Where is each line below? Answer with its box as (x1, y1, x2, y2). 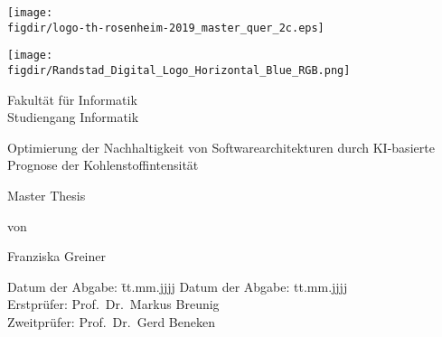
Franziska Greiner (7, 247, 107, 266)
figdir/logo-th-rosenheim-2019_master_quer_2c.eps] (7, 21, 324, 34)
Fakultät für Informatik (7, 89, 137, 108)
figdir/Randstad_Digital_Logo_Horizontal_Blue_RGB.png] (7, 63, 351, 77)
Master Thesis (7, 186, 86, 204)
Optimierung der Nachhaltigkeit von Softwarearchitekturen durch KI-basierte (7, 137, 435, 156)
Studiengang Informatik (7, 108, 139, 126)
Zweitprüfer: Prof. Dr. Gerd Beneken (7, 312, 215, 331)
